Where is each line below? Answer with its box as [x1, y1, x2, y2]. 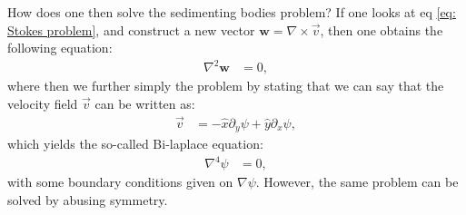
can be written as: [94, 93, 195, 112]
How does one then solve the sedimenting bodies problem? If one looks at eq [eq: [7, 3, 456, 21]
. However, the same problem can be [255, 172, 459, 191]
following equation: [7, 38, 113, 57]
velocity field [7, 93, 78, 112]
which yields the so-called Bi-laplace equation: [7, 134, 263, 153]
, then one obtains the [320, 20, 443, 39]
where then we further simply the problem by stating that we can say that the [7, 76, 444, 95]
